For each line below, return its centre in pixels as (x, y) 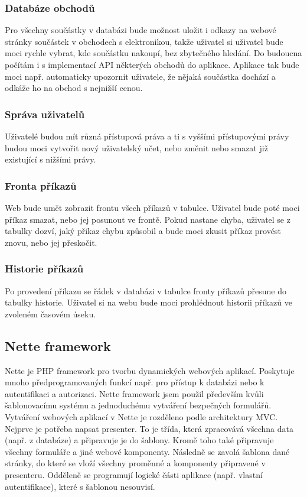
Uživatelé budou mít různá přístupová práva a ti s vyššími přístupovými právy (147, 136)
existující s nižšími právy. (50, 159)
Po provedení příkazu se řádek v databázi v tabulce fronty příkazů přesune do (146, 290)
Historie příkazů (44, 269)
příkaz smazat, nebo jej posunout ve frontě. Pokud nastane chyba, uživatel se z (148, 219)
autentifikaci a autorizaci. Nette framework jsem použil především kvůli (134, 393)
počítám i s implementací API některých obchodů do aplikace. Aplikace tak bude (152, 64)
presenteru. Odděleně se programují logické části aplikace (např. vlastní (134, 474)
